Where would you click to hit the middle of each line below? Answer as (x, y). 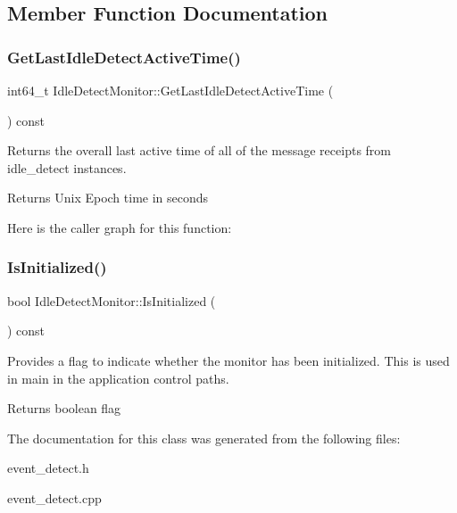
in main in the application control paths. (118, 378)
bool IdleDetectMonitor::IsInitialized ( (112, 300)
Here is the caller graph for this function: (120, 227)
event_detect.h (48, 468)
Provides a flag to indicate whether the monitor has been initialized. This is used (228, 360)
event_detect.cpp (54, 497)
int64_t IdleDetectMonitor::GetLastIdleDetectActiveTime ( (170, 90)
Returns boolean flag (64, 408)
